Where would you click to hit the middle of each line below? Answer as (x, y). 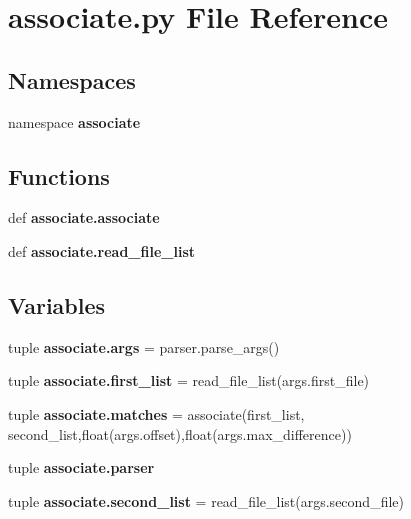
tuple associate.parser (81, 467)
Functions (59, 175)
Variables (57, 304)
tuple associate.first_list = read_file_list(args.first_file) (189, 380)
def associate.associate (84, 217)
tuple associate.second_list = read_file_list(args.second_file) (206, 500)
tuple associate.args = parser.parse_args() (144, 346)
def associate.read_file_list (101, 250)
